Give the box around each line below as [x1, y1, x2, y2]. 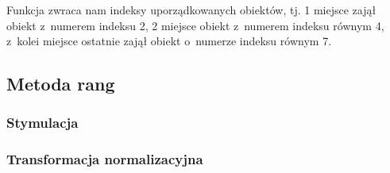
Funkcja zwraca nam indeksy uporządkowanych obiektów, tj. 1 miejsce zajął [6, 2, 376, 17]
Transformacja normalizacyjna [6, 149, 203, 169]
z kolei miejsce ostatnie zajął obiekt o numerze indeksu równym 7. [6, 33, 332, 49]
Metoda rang [6, 71, 115, 96]
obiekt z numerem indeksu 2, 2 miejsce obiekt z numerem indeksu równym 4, [6, 17, 384, 33]
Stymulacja [6, 113, 79, 133]
